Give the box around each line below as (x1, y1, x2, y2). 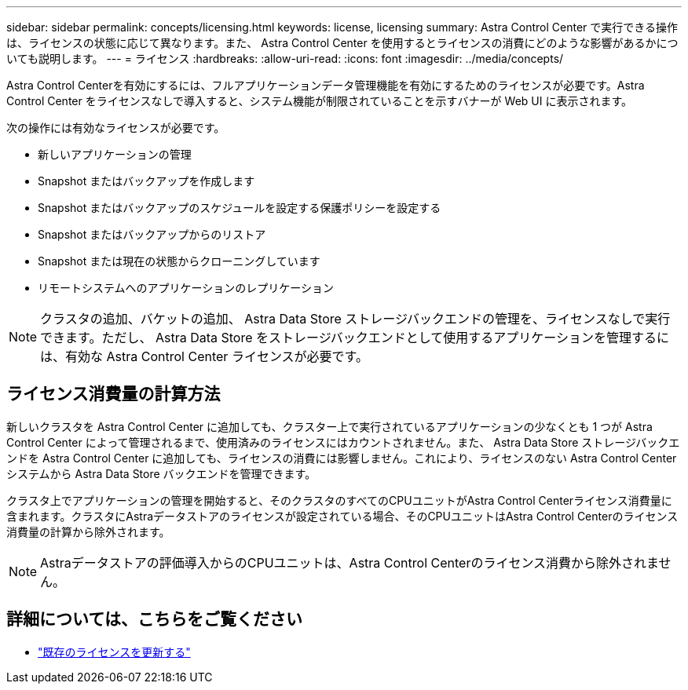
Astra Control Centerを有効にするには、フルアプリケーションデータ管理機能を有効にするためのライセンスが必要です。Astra (6, 78, 645, 92)
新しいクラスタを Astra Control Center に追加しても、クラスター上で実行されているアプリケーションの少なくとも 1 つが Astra (6, 419, 653, 433)
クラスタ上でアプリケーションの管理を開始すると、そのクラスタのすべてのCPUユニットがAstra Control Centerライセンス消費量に (6, 493, 672, 507)
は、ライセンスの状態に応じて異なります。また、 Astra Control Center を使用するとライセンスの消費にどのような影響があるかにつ (6, 36, 679, 49)
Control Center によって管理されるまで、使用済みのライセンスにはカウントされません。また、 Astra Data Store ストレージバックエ (6, 435, 680, 449)
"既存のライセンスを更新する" (38, 644, 191, 659)
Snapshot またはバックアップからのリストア (38, 228, 266, 241)
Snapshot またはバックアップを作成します (38, 174, 255, 188)
